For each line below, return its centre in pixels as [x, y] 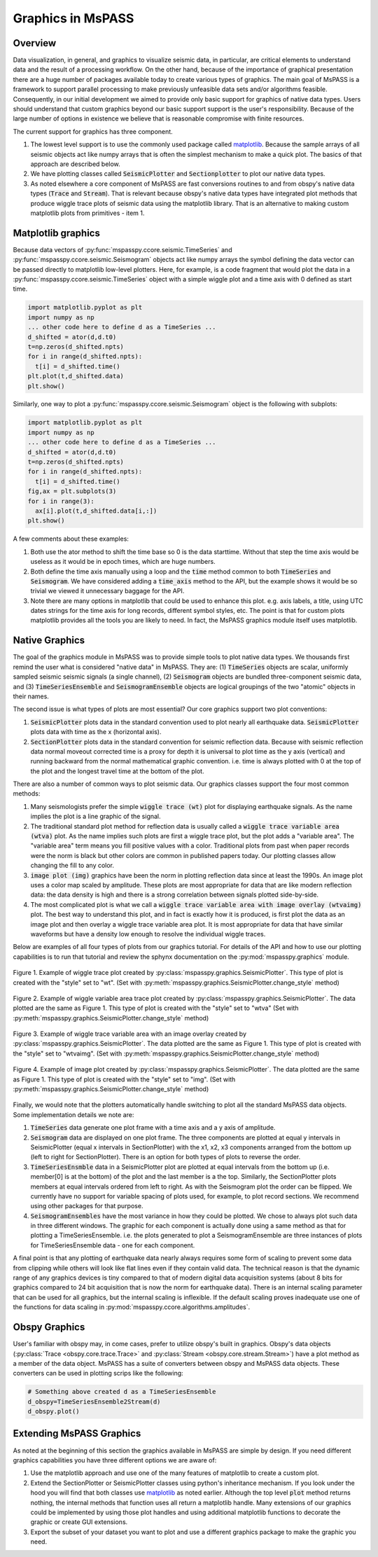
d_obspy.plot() [54, 1412]
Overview [35, 43]
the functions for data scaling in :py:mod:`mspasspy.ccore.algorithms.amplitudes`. [132, 1307]
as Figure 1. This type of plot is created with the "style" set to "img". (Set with [124, 1079]
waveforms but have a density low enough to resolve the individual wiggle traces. [148, 934]
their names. [31, 696]
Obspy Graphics [49, 1327]
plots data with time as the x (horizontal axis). [96, 732]
